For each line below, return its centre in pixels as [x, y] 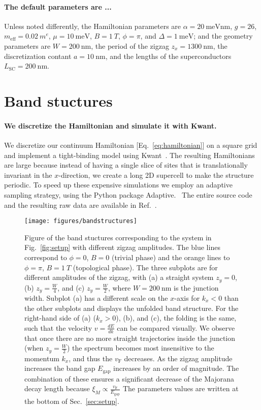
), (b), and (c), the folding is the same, [176, 318]
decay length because [57, 388]
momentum [42, 358]
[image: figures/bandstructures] [81, 221]
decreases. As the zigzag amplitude [178, 358]
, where [119, 287]
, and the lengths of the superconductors [168, 56]
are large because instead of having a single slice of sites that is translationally [126, 165]
